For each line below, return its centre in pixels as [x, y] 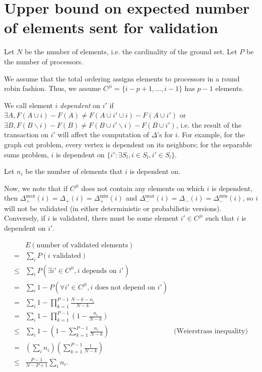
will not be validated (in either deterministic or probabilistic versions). [113, 208]
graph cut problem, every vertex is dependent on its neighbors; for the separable [128, 145]
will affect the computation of [103, 134]
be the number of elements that [74, 171]
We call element [28, 105]
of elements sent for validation [111, 27]
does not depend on [125, 287]
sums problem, [26, 154]
